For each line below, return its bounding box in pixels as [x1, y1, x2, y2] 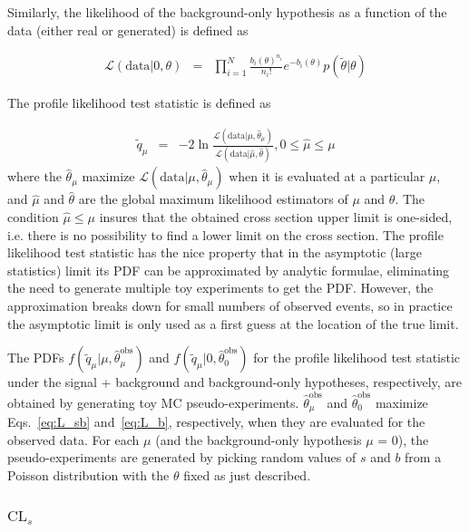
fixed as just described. [183, 465, 311, 484]
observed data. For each [7, 430, 140, 449]
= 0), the [377, 430, 429, 449]
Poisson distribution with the [7, 465, 170, 484]
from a [405, 448, 442, 467]
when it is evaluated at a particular [229, 167, 425, 186]
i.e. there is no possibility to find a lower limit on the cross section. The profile [7, 225, 444, 244]
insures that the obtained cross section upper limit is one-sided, [99, 208, 453, 227]
